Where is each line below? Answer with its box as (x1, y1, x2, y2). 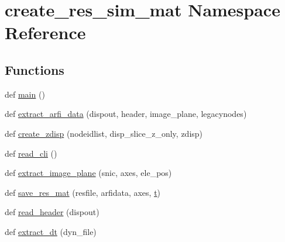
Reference (5, 20, 86, 44)
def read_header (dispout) (5, 206, 99, 218)
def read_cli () (5, 147, 57, 159)
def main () (5, 88, 45, 100)
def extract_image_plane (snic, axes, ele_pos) (5, 167, 172, 179)
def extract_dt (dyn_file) (5, 225, 97, 237)
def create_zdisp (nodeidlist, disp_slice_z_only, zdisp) (5, 127, 203, 139)
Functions (5, 60, 64, 78)
